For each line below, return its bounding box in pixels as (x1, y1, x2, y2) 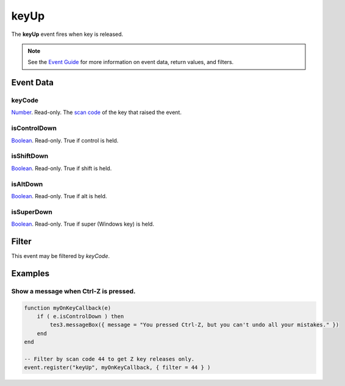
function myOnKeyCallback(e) (24, 304, 112, 311)
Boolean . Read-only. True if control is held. (11, 137, 119, 144)
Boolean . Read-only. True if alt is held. (11, 192, 107, 199)
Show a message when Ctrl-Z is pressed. (11, 287, 136, 295)
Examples (11, 268, 50, 279)
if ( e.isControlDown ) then (37, 313, 124, 320)
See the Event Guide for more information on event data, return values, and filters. (27, 59, 234, 66)
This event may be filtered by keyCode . (11, 252, 110, 259)
